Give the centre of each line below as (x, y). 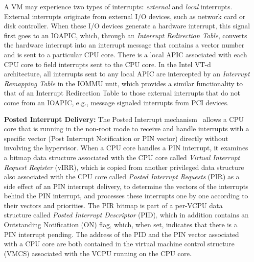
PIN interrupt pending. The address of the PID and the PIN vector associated (122, 234)
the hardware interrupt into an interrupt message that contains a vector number (124, 45)
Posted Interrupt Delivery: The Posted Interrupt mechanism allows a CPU (124, 119)
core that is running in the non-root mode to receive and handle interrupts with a (127, 129)
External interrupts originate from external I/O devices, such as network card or (125, 16)
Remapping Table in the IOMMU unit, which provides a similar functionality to (123, 83)
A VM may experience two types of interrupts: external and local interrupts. (118, 6)
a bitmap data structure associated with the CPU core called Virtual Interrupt (122, 157)
